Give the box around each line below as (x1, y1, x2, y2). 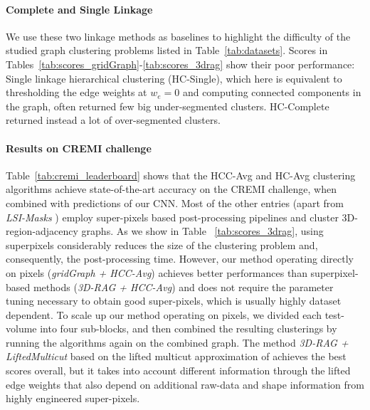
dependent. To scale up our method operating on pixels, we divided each (6, 307, 322, 322)
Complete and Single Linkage (6, 1, 153, 16)
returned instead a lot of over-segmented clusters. (6, 112, 221, 127)
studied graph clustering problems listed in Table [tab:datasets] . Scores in (6, 43, 328, 58)
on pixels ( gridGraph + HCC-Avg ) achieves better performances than (6, 265, 307, 280)
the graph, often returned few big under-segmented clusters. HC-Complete (6, 98, 329, 113)
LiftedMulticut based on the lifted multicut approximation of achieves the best (6, 349, 347, 364)
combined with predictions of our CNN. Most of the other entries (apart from (6, 195, 344, 210)
